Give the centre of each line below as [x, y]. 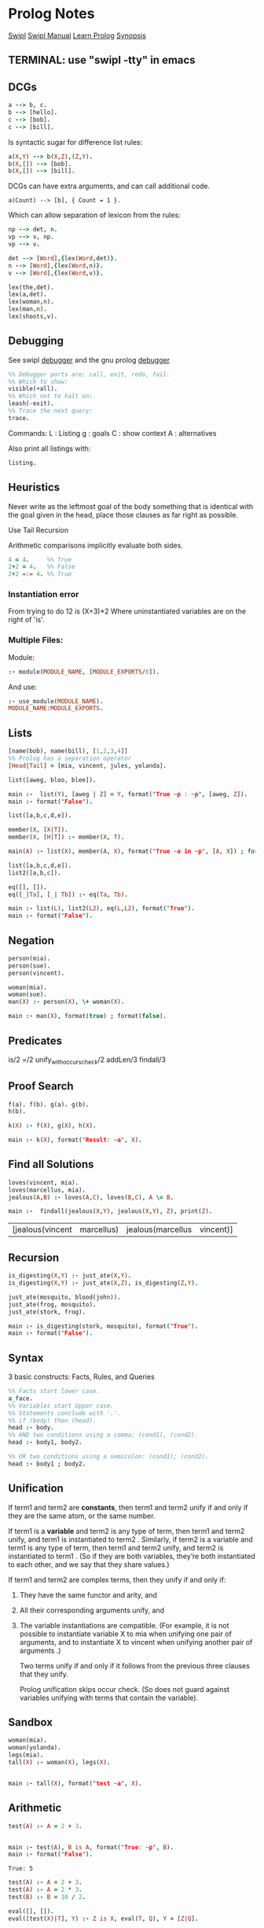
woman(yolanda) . [35, 1748]
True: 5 [21, 1869]
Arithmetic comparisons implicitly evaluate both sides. [95, 545]
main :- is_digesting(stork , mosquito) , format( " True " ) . [103, 1326]
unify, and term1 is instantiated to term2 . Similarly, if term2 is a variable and [130, 1539]
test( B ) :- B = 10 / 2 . [47, 1897]
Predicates [35, 1040]
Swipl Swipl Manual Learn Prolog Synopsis [77, 35]
